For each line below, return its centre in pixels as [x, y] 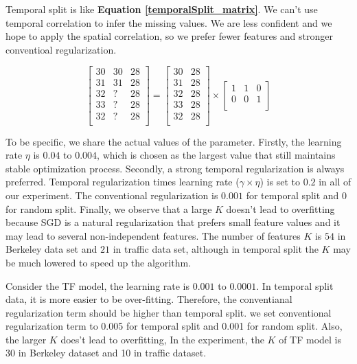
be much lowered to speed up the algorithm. [99, 262]
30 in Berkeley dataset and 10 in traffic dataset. [106, 353]
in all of [335, 182]
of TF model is [310, 339]
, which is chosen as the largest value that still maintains [216, 155]
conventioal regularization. [61, 49]
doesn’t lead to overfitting [280, 208]
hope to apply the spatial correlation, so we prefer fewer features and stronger [170, 36]
